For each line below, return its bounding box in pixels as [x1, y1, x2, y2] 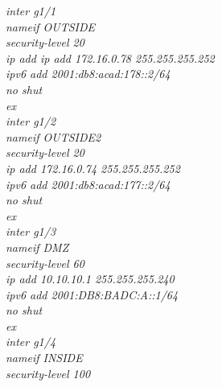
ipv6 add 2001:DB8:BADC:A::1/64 [6, 286, 179, 303]
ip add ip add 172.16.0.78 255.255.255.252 [6, 49, 215, 66]
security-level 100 [6, 364, 91, 381]
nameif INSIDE [6, 349, 83, 366]
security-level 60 [6, 254, 84, 271]
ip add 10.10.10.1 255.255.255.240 [6, 270, 175, 287]
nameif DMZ [6, 238, 69, 255]
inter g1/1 [6, 2, 56, 19]
